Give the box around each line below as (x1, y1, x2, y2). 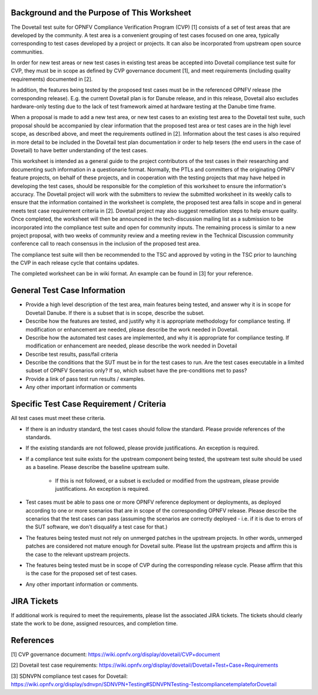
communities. (11, 48, 44, 55)
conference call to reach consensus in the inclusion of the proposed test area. (11, 240, 200, 247)
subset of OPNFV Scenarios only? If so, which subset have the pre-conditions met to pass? (25, 367, 247, 374)
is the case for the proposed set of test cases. (25, 570, 138, 577)
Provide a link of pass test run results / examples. (25, 375, 145, 382)
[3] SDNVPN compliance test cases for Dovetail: (11, 673, 128, 680)
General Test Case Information (11, 286, 126, 296)
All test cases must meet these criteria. (11, 415, 105, 422)
